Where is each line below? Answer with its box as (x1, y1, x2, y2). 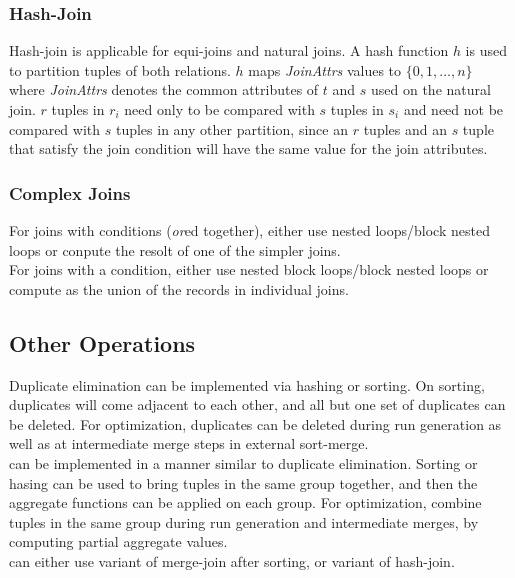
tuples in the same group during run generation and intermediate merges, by (9, 511, 479, 532)
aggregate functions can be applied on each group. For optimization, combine (9, 492, 482, 513)
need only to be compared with (124, 99, 315, 119)
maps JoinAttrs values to (248, 59, 402, 80)
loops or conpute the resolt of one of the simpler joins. (9, 239, 341, 260)
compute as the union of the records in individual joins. (9, 278, 349, 299)
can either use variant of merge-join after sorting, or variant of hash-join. (9, 550, 455, 571)
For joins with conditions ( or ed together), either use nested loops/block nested (9, 220, 490, 240)
